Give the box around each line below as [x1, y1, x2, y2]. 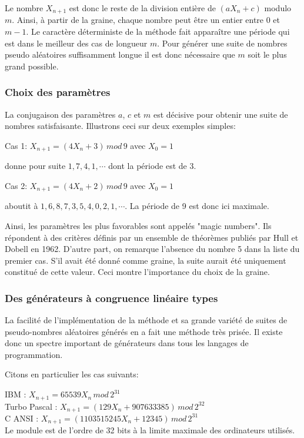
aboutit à [5, 200, 38, 212]
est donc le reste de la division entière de [69, 2, 216, 14]
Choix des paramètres [5, 85, 111, 99]
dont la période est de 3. [108, 160, 196, 172]
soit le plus [248, 48, 287, 61]
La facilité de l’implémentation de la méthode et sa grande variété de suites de [5, 314, 288, 326]
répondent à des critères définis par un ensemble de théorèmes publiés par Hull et [5, 231, 299, 243]
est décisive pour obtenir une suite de [153, 108, 288, 120]
